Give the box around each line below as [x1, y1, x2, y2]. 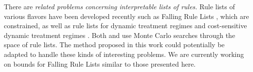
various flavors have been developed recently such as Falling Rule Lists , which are [4, 11, 249, 21]
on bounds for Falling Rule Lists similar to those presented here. [4, 58, 196, 69]
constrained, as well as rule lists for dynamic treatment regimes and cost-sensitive [4, 20, 247, 31]
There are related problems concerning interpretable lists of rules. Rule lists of [4, 1, 235, 11]
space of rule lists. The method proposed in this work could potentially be [4, 39, 225, 50]
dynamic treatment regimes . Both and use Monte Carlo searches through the [4, 30, 235, 40]
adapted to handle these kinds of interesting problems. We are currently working [4, 49, 244, 59]
